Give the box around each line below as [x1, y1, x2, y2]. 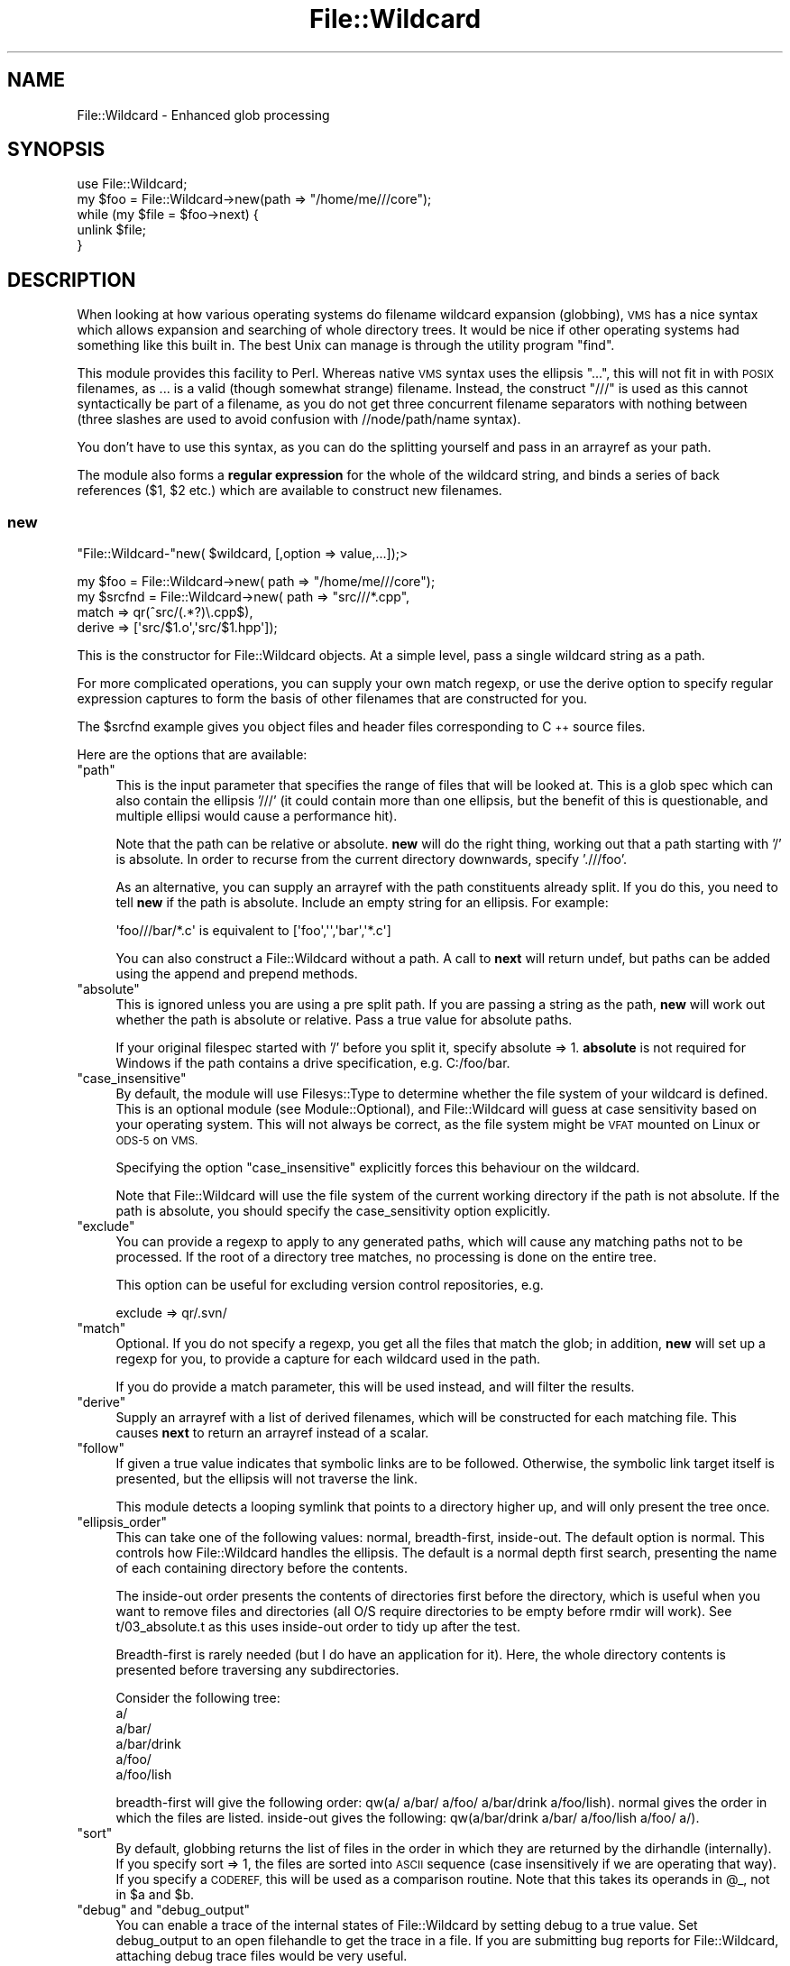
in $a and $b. [115, 1887, 195, 1903]
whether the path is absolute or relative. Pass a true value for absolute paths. [115, 1012, 573, 1028]
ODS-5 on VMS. [115, 1132, 198, 1148]
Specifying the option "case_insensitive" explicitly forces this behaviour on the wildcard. [115, 1160, 640, 1176]
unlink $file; [77, 222, 146, 238]
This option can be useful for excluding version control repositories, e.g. [115, 1277, 544, 1293]
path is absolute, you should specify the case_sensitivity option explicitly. [115, 1203, 551, 1219]
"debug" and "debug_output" [77, 1902, 251, 1918]
